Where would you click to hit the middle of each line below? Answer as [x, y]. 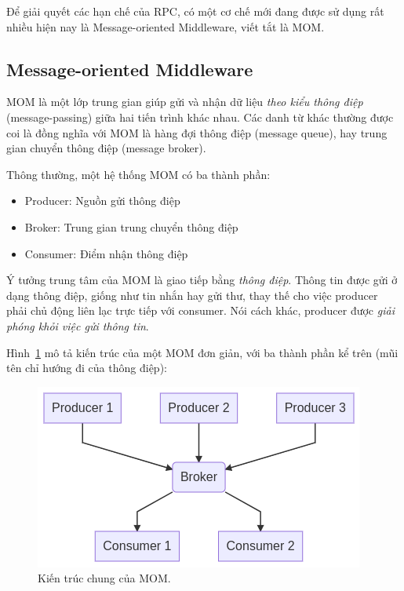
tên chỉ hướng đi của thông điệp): [87, 368]
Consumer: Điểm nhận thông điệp [106, 253]
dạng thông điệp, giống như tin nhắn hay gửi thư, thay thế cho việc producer [192, 295]
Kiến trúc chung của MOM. [104, 578]
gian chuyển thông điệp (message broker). [106, 148]
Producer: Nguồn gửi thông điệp [102, 201]
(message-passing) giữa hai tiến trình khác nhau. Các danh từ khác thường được [200, 117]
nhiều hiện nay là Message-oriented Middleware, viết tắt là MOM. [166, 26]
